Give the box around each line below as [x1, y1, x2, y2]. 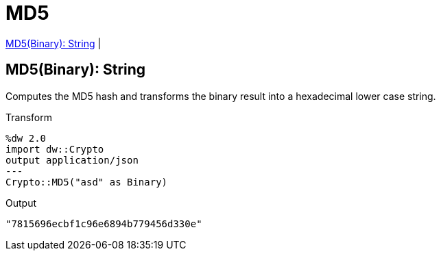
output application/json [5, 154, 139, 166]
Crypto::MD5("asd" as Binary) [5, 176, 168, 188]
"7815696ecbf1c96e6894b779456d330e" [5, 218, 202, 229]
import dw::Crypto [5, 143, 104, 155]
